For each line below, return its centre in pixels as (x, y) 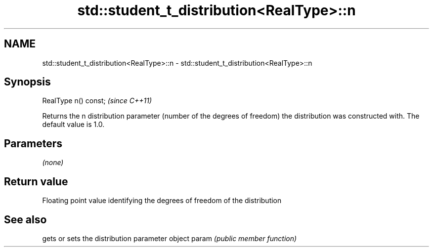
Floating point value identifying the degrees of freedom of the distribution (162, 201)
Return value (36, 181)
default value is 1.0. (73, 125)
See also (25, 219)
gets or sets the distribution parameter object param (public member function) (170, 238)
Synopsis (27, 82)
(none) (53, 163)
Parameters (33, 143)
